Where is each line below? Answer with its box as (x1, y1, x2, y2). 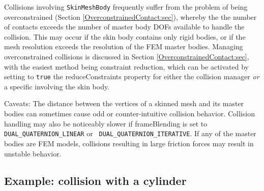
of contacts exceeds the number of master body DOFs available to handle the (4, 21, 245, 32)
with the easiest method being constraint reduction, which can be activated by (4, 61, 249, 72)
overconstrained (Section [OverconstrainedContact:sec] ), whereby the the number (4, 11, 257, 22)
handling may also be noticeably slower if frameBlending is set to (4, 118, 208, 129)
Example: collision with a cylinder (4, 173, 187, 188)
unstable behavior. (4, 148, 62, 158)
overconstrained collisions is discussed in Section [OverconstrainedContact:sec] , (4, 51, 249, 62)
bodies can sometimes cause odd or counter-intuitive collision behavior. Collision (4, 108, 255, 119)
